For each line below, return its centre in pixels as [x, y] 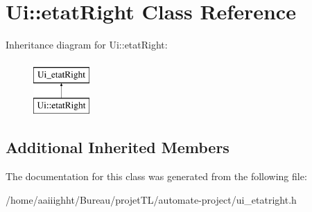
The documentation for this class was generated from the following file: [156, 176]
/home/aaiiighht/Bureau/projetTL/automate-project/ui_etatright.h [151, 199]
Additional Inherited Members [118, 147]
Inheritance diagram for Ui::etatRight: [87, 45]
